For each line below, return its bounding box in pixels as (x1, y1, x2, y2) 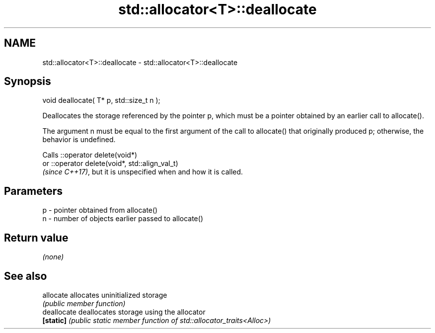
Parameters (4, 184, 63, 197)
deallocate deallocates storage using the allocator (42, 307, 206, 316)
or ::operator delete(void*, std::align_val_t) (42, 159, 178, 168)
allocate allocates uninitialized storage (42, 290, 167, 299)
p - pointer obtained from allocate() (42, 206, 158, 215)
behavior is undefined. (42, 135, 116, 144)
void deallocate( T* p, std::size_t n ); (42, 96, 160, 105)
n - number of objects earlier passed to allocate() (42, 214, 203, 223)
